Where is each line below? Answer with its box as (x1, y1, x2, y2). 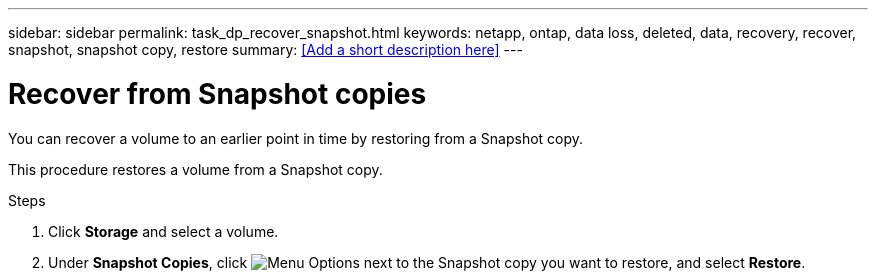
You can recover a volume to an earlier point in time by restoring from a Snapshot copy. (8, 129, 584, 147)
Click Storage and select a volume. (48, 222, 279, 240)
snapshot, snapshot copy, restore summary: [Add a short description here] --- (8, 41, 523, 58)
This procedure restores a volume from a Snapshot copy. (8, 160, 383, 178)
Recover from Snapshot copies (8, 76, 427, 111)
